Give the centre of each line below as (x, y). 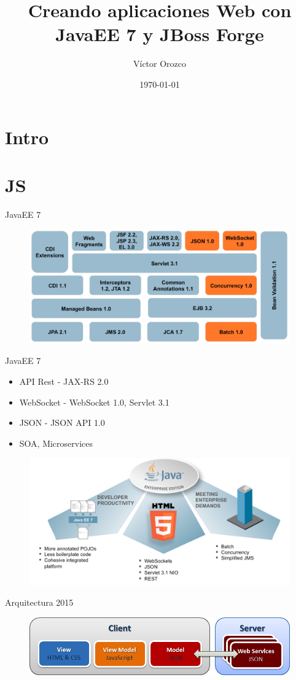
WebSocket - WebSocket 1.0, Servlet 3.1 (94, 402)
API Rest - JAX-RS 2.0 (64, 381)
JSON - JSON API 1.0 (62, 423)
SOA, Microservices (56, 443)
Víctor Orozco (160, 64)
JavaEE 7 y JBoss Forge (160, 34)
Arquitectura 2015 (39, 602)
